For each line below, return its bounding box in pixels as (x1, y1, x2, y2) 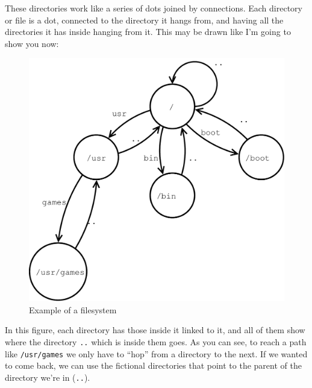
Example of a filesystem (29, 303, 117, 316)
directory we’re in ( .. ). (5, 371, 90, 383)
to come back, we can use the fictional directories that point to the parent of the (5, 359, 302, 372)
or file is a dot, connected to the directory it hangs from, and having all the (5, 13, 284, 26)
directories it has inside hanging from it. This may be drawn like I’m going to (5, 25, 291, 38)
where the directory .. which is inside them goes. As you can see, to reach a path (5, 335, 307, 348)
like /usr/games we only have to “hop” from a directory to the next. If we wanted (5, 347, 308, 360)
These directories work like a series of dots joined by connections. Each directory (5, 2, 302, 14)
